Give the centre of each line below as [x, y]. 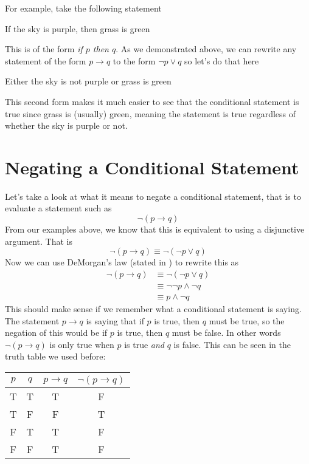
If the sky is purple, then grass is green [78, 28]
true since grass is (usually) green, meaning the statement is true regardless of [151, 113]
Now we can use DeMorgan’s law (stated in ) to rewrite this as [122, 262]
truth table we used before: [55, 356]
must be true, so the [247, 320]
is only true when [82, 344]
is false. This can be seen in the [232, 344]
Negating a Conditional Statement [152, 167]
